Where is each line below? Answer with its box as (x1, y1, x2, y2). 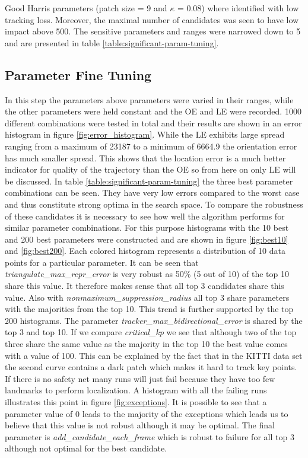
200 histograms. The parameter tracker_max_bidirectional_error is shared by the (5, 314, 303, 326)
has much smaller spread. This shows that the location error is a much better (5, 151, 286, 164)
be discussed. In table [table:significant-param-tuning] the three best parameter (5, 174, 293, 187)
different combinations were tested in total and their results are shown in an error (5, 116, 302, 129)
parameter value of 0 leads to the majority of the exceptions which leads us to (5, 407, 288, 419)
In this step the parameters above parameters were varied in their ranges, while (5, 93, 294, 106)
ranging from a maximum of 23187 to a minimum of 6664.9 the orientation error (5, 139, 297, 152)
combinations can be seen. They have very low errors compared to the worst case (5, 186, 300, 199)
